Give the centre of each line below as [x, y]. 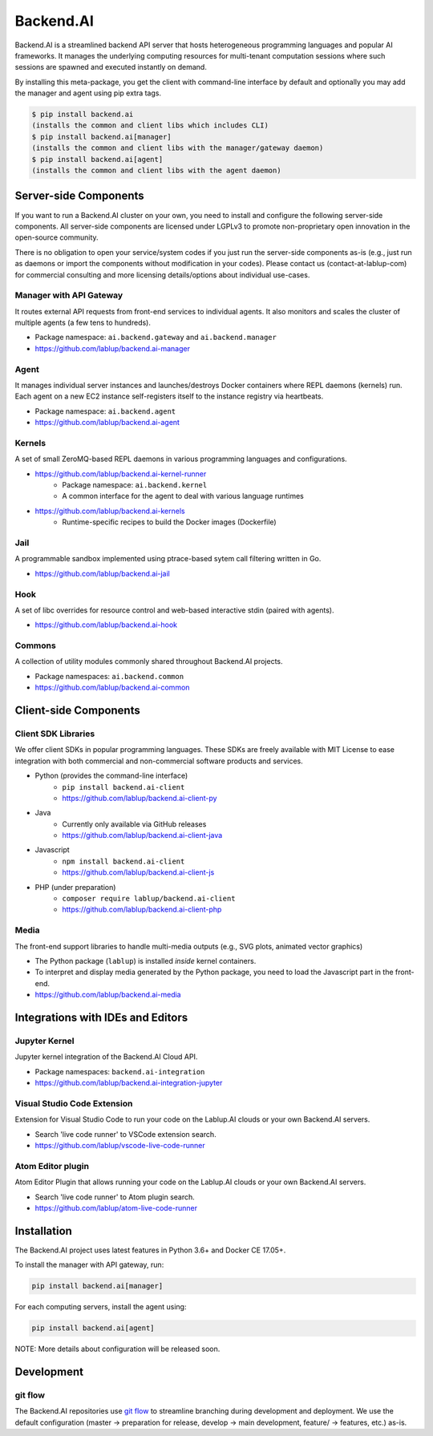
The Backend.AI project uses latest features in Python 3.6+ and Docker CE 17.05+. [150, 1250]
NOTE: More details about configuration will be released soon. [117, 1349]
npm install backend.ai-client [123, 861]
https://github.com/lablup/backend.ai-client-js [138, 872]
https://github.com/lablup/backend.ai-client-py [140, 798]
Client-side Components [77, 711]
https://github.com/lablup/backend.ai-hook [106, 625]
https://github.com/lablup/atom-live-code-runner [116, 1207]
